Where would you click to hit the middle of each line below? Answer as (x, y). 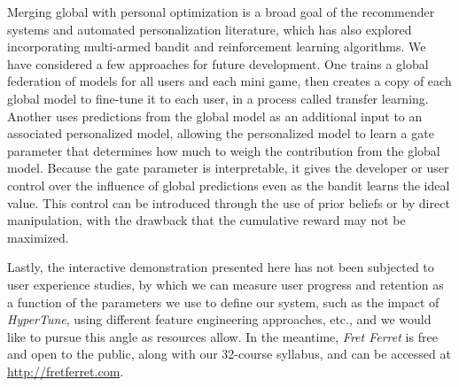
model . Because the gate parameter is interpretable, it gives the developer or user (228, 168)
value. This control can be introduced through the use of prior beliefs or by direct (229, 202)
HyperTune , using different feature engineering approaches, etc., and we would (219, 319)
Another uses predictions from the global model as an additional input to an (215, 116)
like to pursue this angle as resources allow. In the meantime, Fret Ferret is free (222, 336)
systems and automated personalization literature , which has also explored (210, 29)
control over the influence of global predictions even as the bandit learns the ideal (229, 185)
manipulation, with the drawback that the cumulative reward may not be (206, 220)
